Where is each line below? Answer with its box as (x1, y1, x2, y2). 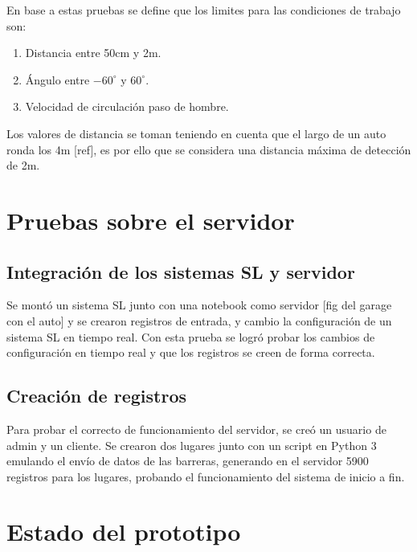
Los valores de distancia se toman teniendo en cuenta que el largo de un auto (6, 125, 386, 141)
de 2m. (6, 157, 40, 174)
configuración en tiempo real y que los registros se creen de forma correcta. (6, 344, 375, 361)
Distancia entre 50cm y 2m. (25, 44, 161, 61)
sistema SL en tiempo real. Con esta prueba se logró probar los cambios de (6, 328, 375, 345)
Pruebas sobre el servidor (6, 203, 295, 236)
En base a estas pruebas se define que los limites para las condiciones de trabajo (6, 2, 401, 18)
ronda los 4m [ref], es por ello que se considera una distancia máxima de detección (6, 141, 411, 157)
